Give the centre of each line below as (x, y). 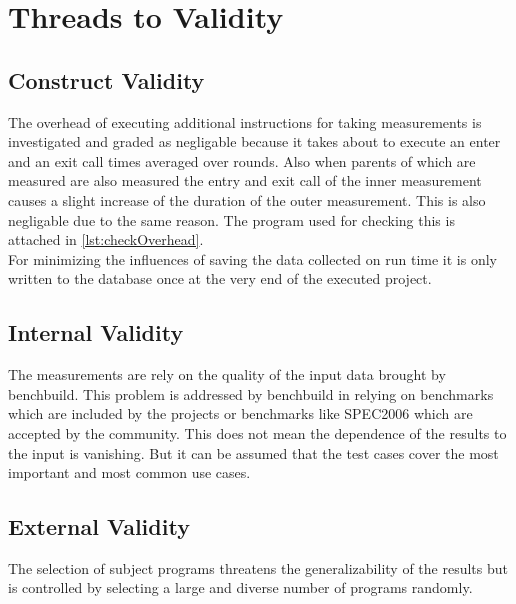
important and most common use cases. (129, 472)
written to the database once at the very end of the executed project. (220, 278)
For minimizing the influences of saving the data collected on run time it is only (252, 258)
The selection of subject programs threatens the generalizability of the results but (258, 567)
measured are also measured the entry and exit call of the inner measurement (245, 180)
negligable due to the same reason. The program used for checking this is (231, 219)
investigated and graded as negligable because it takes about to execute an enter (254, 141)
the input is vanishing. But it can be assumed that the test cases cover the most (253, 452)
